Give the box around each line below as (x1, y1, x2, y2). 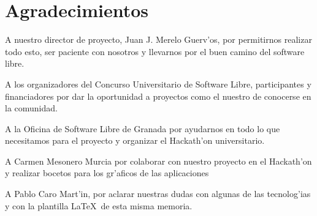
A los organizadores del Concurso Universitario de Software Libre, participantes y (5, 77, 311, 90)
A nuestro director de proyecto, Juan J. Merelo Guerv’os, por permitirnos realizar (5, 33, 312, 46)
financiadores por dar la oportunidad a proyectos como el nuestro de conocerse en (5, 89, 311, 102)
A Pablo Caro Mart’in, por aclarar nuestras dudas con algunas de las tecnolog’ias (5, 187, 311, 200)
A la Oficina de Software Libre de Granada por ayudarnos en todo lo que (5, 122, 280, 135)
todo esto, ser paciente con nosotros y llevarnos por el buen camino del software (5, 45, 305, 58)
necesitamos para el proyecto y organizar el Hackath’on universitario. (5, 134, 265, 147)
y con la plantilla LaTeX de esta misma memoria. (5, 199, 193, 212)
